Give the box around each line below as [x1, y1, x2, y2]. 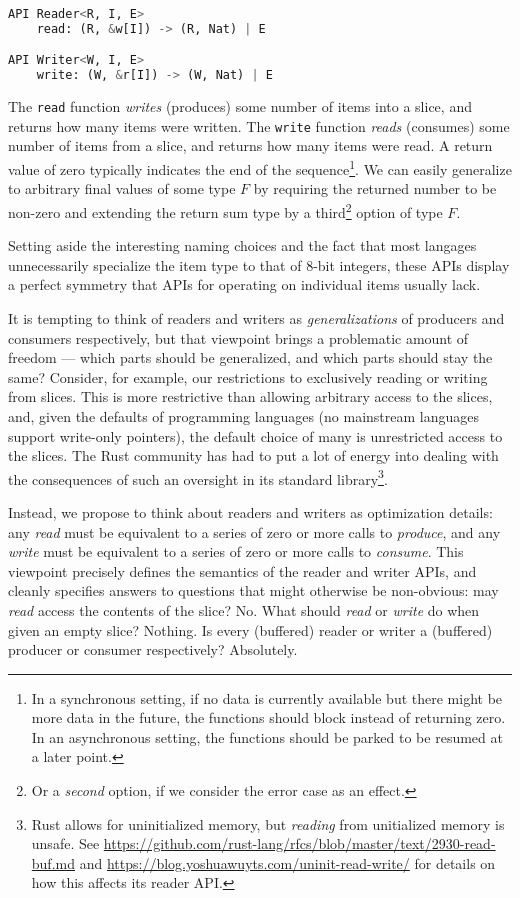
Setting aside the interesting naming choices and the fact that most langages [8, 235, 477, 256]
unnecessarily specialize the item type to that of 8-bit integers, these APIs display [8, 254, 510, 275]
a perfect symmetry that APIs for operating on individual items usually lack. [8, 274, 481, 295]
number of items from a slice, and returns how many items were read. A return [8, 135, 493, 156]
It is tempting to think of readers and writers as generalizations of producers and [8, 307, 505, 328]
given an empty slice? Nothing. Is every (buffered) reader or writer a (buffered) [8, 619, 493, 640]
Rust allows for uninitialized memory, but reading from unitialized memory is [31, 813, 505, 834]
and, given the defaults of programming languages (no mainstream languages [8, 405, 480, 426]
